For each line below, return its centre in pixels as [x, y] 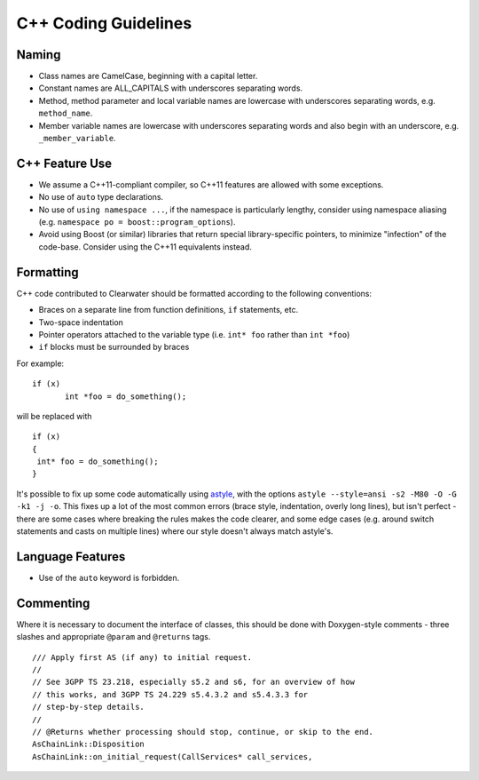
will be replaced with [54, 416]
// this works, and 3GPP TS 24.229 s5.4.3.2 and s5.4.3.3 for [170, 694]
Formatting [47, 272]
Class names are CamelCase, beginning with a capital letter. [148, 76]
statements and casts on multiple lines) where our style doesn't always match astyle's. [175, 531]
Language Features [71, 557]
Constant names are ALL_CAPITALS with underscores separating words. [171, 88]
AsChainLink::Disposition [89, 744]
